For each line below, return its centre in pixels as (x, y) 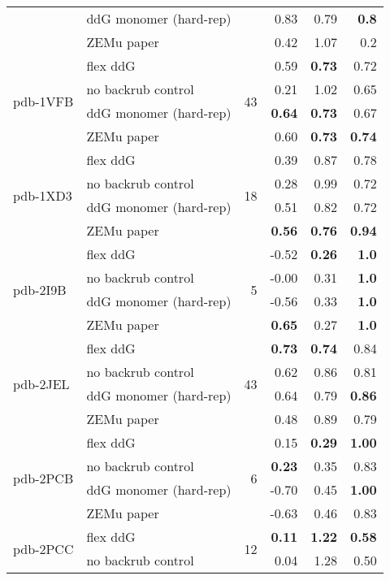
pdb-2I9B (40, 289)
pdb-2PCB (43, 478)
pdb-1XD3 (43, 195)
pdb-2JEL (41, 383)
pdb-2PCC (43, 548)
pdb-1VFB (43, 101)
